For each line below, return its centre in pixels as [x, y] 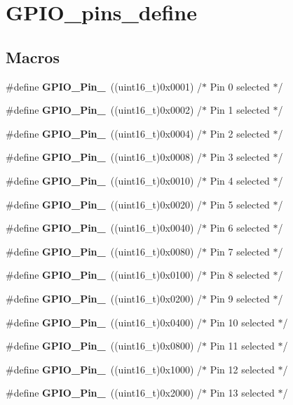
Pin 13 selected [242, 393]
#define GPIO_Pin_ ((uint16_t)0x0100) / [104, 275]
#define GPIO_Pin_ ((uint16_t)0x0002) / [104, 110]
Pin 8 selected [240, 275]
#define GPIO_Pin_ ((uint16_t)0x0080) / [104, 251]
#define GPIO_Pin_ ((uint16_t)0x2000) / [104, 393]
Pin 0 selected [240, 86]
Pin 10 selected [242, 322]
